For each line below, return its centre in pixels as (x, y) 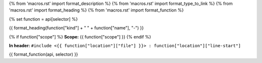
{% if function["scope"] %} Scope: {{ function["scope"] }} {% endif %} (80, 37)
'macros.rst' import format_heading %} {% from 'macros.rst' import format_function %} (96, 10)
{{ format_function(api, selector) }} (44, 54)
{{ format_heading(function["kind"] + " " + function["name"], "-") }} (76, 28)
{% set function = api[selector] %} (43, 19)
